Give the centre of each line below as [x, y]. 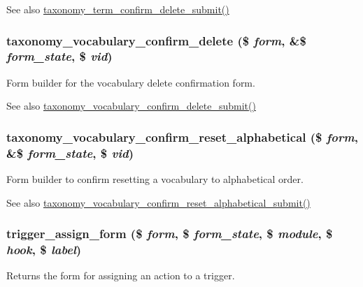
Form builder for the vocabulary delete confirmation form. [131, 82]
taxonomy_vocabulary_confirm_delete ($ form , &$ [156, 40]
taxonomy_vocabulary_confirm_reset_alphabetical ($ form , [182, 137]
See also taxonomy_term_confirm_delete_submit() [118, 9]
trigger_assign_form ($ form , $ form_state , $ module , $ [170, 234]
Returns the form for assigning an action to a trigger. [121, 275]
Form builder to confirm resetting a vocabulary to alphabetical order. [155, 179]
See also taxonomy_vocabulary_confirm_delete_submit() [131, 106]
